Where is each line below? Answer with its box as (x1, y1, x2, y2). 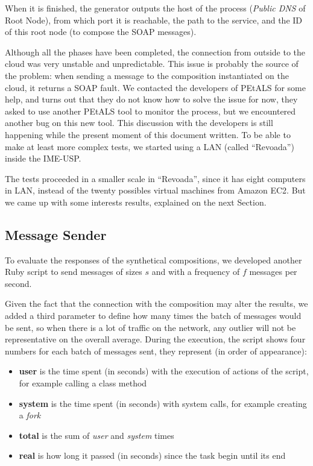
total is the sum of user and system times (19, 429, 174, 441)
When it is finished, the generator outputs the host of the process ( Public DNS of (5, 2, 306, 14)
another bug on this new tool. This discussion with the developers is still (5, 116, 273, 129)
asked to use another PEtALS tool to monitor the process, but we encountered (5, 104, 296, 117)
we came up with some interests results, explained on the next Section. (5, 195, 267, 208)
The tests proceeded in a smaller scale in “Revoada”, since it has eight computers (5, 172, 306, 184)
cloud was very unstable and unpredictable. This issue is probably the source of (5, 57, 299, 70)
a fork (19, 409, 41, 421)
